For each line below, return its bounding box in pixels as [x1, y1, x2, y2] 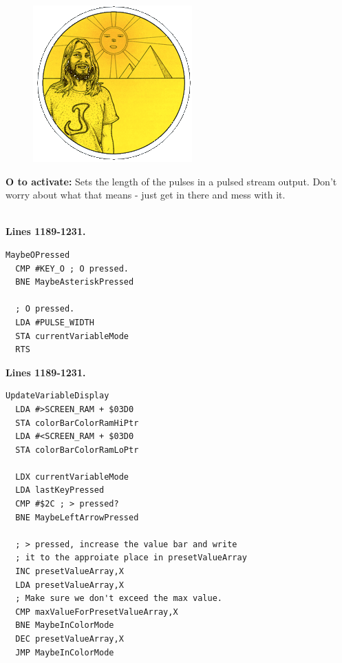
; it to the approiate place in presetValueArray [15, 553, 247, 563]
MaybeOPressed [6, 249, 70, 260]
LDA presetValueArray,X [15, 580, 124, 590]
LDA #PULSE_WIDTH [15, 317, 94, 327]
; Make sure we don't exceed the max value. [15, 593, 222, 604]
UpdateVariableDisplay [6, 391, 109, 401]
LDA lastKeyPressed [15, 485, 105, 496]
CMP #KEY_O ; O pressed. [15, 263, 129, 274]
